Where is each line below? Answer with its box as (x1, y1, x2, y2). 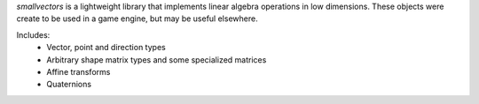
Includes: (16, 29, 51, 40)
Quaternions (46, 79, 92, 90)
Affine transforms (46, 66, 111, 77)
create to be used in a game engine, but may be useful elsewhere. (16, 13, 258, 24)
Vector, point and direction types (46, 42, 166, 53)
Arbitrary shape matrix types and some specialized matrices (46, 54, 267, 65)
